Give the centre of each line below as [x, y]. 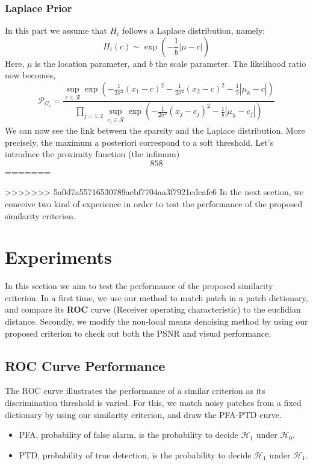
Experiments [58, 257]
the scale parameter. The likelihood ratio [231, 63]
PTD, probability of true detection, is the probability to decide [135, 454]
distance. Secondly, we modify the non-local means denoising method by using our [156, 321]
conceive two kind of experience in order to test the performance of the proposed [154, 203]
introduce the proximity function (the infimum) [92, 154]
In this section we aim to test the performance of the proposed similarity [139, 286]
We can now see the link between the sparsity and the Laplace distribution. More [155, 130]
